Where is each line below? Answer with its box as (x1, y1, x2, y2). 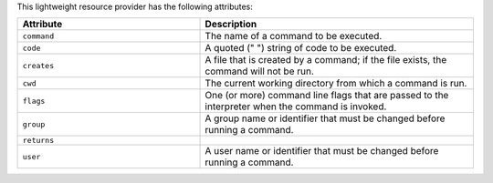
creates (22, 60, 55, 70)
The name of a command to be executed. (205, 30, 383, 43)
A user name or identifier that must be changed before (205, 145, 439, 158)
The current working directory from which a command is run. (205, 77, 467, 90)
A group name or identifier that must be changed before (205, 112, 446, 125)
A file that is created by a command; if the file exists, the (205, 54, 447, 66)
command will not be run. (205, 65, 314, 77)
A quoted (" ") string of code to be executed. (205, 42, 397, 55)
